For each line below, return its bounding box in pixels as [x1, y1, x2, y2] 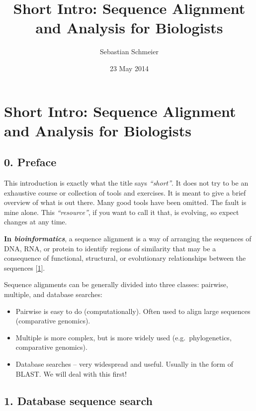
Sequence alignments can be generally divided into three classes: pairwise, [4, 279, 228, 290]
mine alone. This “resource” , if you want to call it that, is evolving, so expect [4, 206, 239, 217]
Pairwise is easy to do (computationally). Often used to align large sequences [15, 306, 251, 316]
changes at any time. [4, 216, 67, 227]
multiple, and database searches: [4, 289, 102, 300]
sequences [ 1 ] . [4, 262, 45, 273]
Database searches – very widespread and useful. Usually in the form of [15, 358, 233, 369]
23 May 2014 [109, 63, 149, 73]
